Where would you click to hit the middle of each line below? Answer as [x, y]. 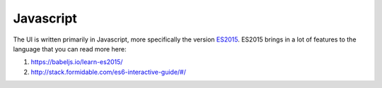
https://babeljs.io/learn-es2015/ [77, 62]
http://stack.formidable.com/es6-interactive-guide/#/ [109, 72]
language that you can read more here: [70, 49]
